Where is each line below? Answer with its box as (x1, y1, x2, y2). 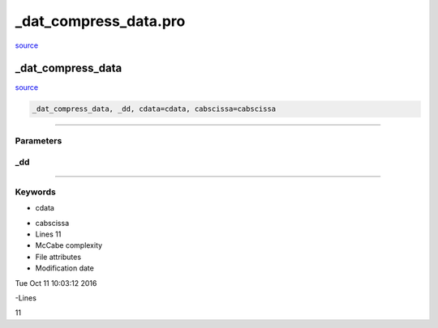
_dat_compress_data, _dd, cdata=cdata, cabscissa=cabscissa (32, 104, 277, 113)
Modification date (35, 263, 95, 273)
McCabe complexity (35, 241, 103, 250)
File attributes (35, 252, 81, 262)
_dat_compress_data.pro (15, 12, 186, 30)
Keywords (15, 186, 56, 198)
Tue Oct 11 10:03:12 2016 (15, 278, 97, 288)
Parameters (15, 134, 62, 146)
